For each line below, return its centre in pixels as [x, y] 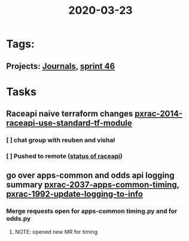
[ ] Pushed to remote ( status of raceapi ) [64, 156]
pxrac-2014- [158, 114]
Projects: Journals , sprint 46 [61, 66]
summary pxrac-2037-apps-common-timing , [93, 185]
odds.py [19, 219]
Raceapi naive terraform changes [70, 114]
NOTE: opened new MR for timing [56, 231]
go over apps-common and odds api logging [90, 176]
